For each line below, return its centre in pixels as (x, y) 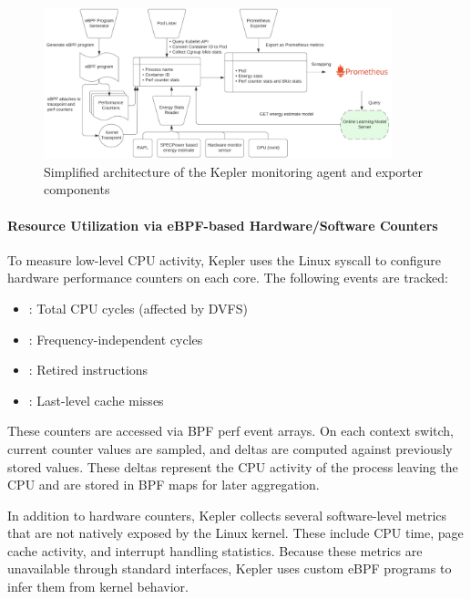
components (77, 189)
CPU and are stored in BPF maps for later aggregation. (164, 485)
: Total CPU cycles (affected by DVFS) (138, 308)
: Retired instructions (88, 370)
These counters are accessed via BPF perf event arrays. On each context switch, (230, 431)
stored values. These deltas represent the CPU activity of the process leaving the (233, 466)
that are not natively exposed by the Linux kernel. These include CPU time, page (235, 533)
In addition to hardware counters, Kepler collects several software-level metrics (227, 515)
